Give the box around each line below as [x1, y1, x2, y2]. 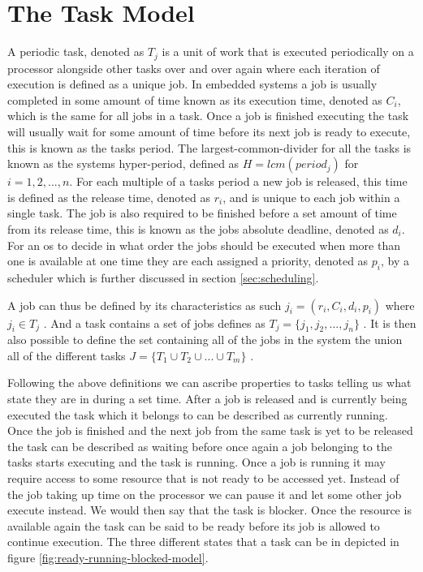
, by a [381, 252, 409, 269]
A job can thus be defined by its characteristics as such [7, 296, 282, 313]
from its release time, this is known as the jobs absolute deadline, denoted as [7, 220, 389, 237]
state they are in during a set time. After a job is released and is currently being [7, 390, 408, 407]
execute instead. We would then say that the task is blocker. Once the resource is [7, 501, 412, 518]
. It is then [363, 314, 417, 331]
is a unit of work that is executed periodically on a [162, 43, 414, 60]
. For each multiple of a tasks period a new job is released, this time [69, 173, 408, 190]
